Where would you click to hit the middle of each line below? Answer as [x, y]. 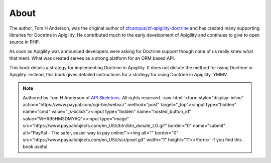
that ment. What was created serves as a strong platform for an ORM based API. [92, 58]
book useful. [36, 147]
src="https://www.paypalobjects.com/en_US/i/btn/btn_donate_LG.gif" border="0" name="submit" [124, 126]
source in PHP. [25, 42]
